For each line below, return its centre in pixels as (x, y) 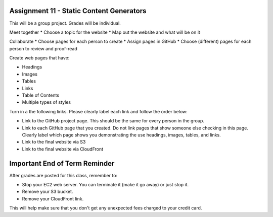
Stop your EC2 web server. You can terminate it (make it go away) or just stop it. (105, 185)
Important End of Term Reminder (62, 163)
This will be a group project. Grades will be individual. (65, 23)
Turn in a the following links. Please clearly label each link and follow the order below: (99, 111)
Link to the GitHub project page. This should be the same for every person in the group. (113, 121)
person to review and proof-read (43, 48)
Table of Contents (41, 95)
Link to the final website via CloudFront (63, 149)
